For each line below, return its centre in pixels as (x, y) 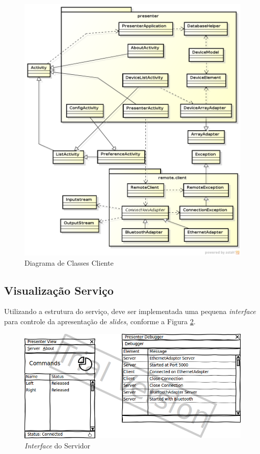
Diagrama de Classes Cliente (69, 262)
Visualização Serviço (59, 290)
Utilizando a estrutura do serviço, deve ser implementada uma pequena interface (130, 311)
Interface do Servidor (58, 445)
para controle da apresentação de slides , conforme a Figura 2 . (100, 321)
